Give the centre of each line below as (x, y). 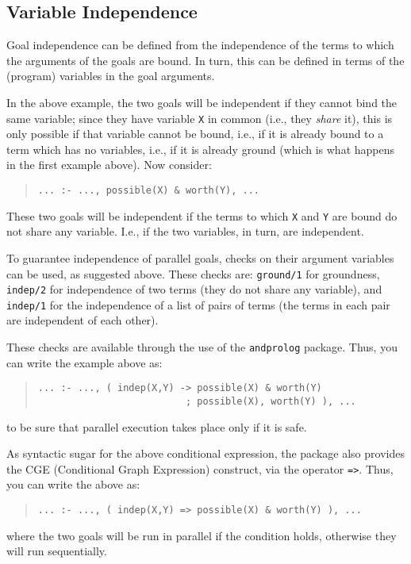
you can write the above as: (73, 484)
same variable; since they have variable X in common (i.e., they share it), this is (200, 118)
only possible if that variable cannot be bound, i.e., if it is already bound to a (195, 134)
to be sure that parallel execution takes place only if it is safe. (157, 426)
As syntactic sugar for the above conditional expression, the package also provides (205, 453)
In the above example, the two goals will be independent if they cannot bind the (202, 102)
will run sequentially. (57, 551)
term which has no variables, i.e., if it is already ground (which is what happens (201, 149)
